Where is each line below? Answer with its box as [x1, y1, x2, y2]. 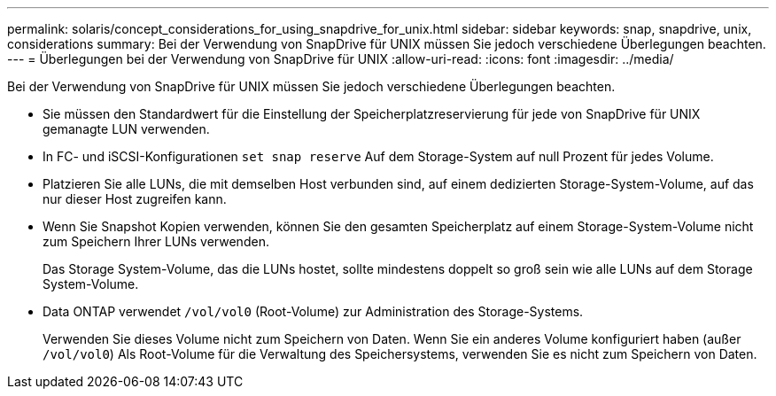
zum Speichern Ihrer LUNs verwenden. [43, 234, 269, 249]
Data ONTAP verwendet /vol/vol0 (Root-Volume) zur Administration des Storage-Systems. [43, 304, 584, 319]
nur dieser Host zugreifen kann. [43, 191, 227, 206]
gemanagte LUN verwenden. [43, 121, 210, 136]
